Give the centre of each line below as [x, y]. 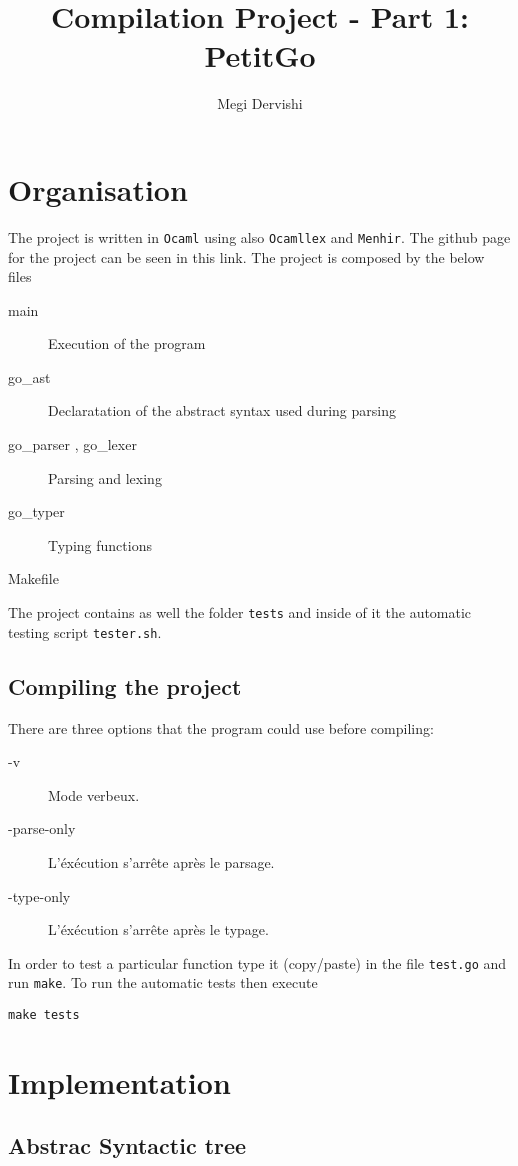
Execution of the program [127, 343]
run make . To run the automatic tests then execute [163, 982]
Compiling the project [125, 685]
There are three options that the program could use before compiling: [221, 727]
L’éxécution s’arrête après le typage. [158, 929]
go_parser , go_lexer [72, 444]
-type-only [39, 895]
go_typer [36, 511]
